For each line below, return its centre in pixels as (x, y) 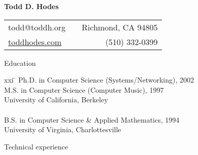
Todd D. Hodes (31, 6)
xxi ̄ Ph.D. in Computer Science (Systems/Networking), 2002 (99, 80)
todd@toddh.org (37, 27)
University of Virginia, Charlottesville (63, 129)
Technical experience (36, 146)
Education (20, 63)
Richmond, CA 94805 (120, 27)
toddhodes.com (35, 42)
